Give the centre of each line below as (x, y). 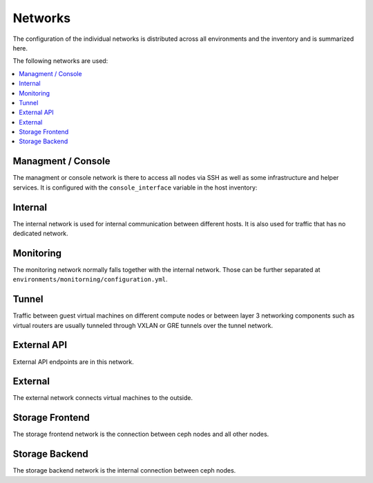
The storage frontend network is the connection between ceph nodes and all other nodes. (141, 434)
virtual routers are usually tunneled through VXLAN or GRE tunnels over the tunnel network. (143, 325)
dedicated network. (40, 234)
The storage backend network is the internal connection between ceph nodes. (124, 471)
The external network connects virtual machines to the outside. (103, 398)
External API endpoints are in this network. (73, 362)
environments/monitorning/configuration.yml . (90, 280)
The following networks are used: (60, 61)
